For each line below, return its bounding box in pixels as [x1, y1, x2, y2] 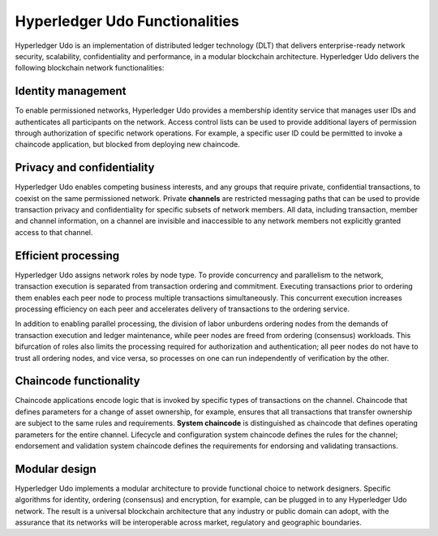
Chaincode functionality [15, 374, 141, 388]
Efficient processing [15, 248, 120, 263]
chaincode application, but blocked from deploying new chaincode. [15, 139, 241, 149]
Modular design [15, 462, 97, 476]
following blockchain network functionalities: [15, 63, 165, 73]
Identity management [15, 84, 127, 98]
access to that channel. [15, 227, 93, 237]
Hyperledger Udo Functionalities [15, 12, 239, 30]
